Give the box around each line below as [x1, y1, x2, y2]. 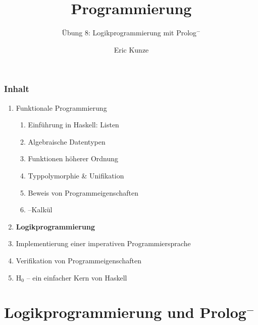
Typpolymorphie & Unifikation [28, 170, 124, 180]
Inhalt [4, 82, 29, 95]
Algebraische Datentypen [28, 136, 106, 147]
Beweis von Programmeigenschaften [28, 187, 138, 198]
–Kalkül [28, 204, 53, 215]
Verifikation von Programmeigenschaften [16, 255, 141, 265]
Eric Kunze [114, 44, 149, 55]
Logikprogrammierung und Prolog [4, 302, 246, 322]
